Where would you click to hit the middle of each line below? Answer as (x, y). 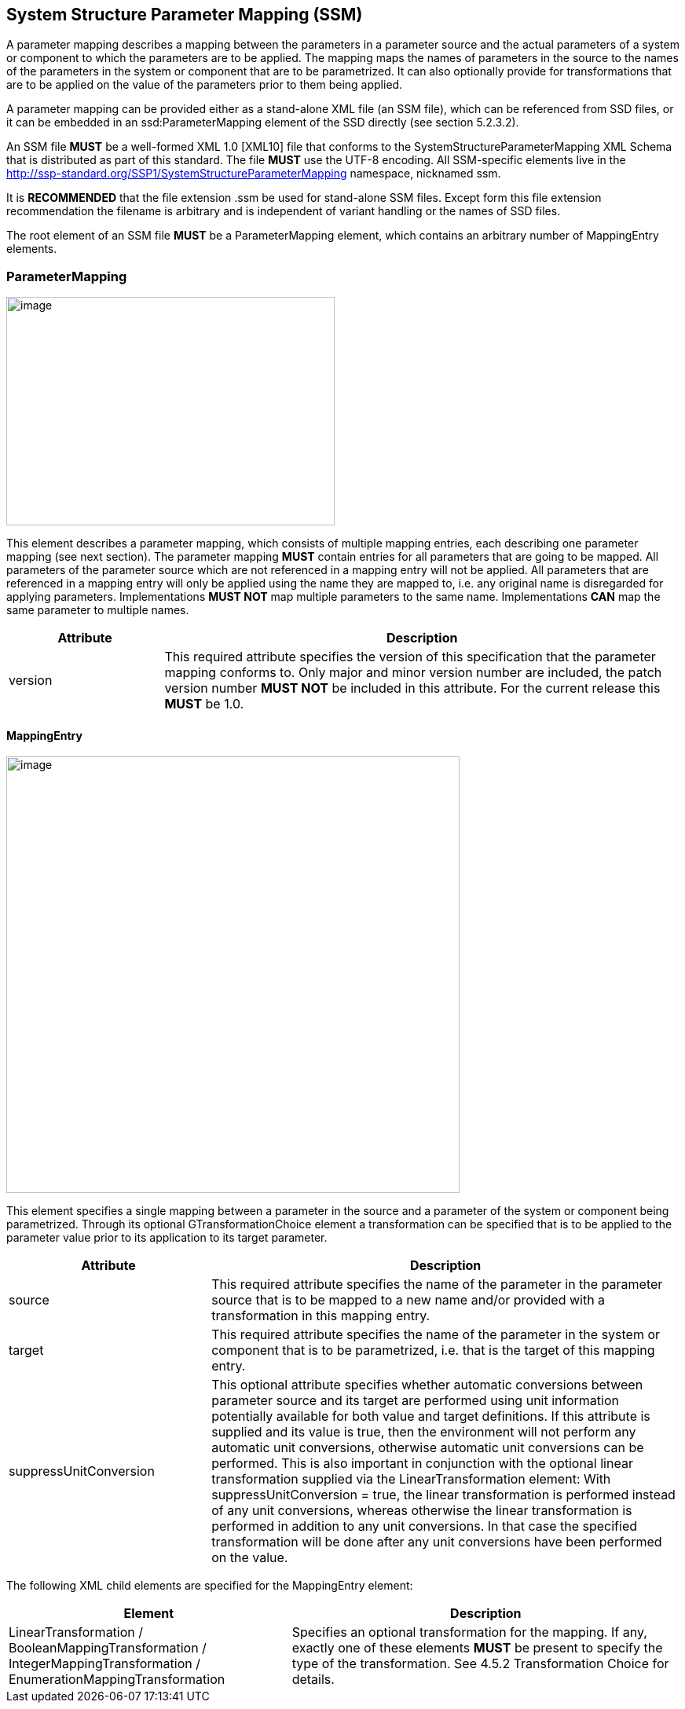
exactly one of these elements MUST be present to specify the (477, 1648)
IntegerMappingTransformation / (104, 1664)
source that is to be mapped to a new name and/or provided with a (408, 1300)
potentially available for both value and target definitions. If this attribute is (431, 1416)
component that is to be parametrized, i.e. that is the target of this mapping (433, 1350)
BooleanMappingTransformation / (108, 1648)
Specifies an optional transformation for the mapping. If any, (469, 1632)
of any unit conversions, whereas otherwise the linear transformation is (422, 1511)
